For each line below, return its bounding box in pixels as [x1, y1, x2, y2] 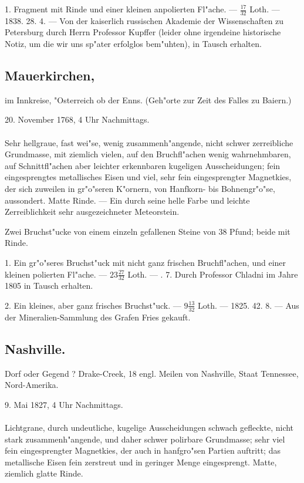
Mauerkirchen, [5, 66, 95, 84]
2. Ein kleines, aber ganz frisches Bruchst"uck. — [5, 299, 181, 311]
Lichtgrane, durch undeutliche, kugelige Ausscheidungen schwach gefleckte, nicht [5, 421, 294, 433]
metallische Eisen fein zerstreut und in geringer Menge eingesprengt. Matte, [5, 455, 277, 468]
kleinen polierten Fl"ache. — [5, 268, 107, 280]
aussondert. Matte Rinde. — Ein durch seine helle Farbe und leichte [5, 194, 250, 206]
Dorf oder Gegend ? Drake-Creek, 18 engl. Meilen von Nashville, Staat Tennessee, [5, 367, 299, 379]
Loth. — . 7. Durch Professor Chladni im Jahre [127, 268, 298, 280]
